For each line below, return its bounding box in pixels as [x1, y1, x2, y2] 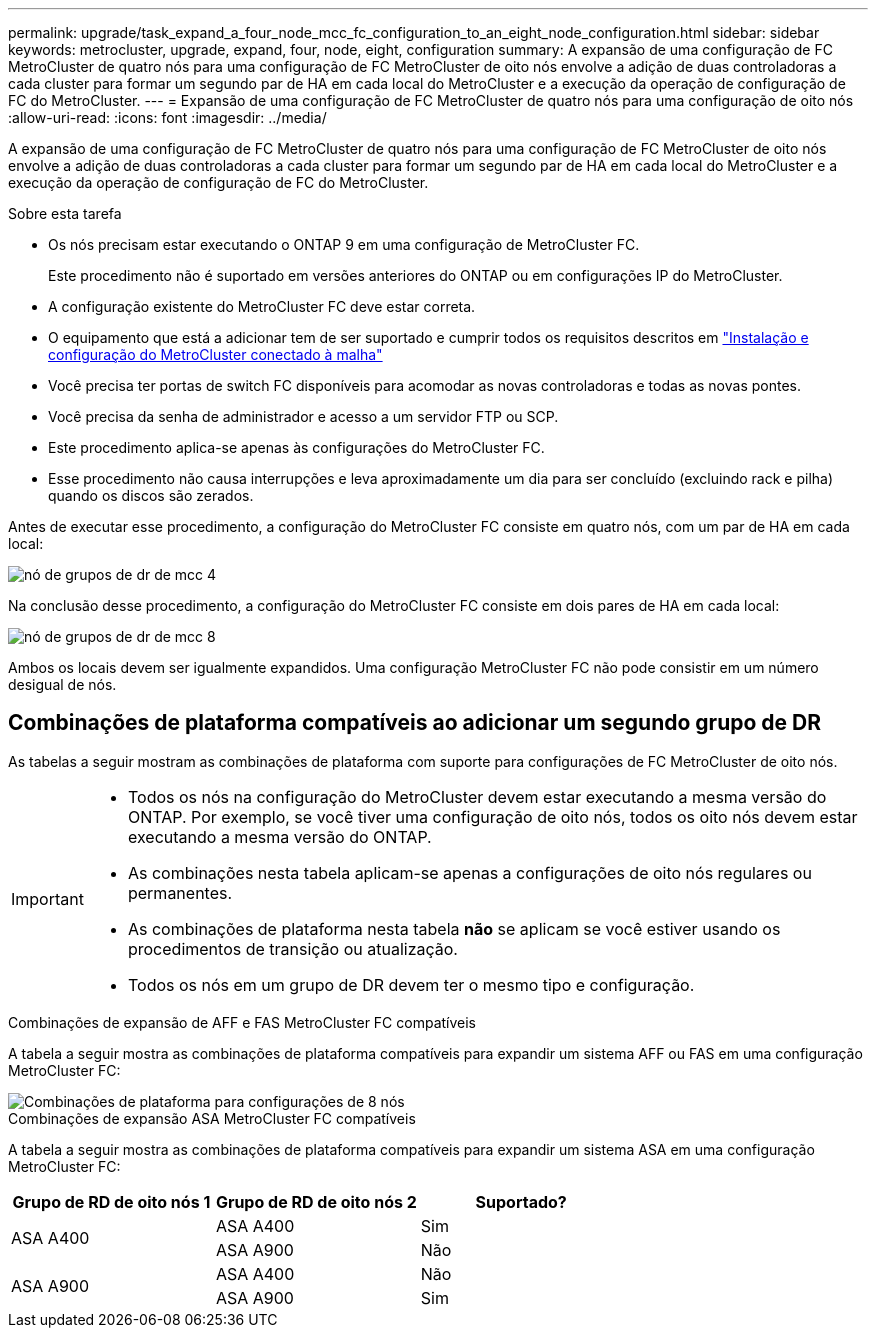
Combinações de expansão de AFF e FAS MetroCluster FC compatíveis [8, 1013, 477, 1031]
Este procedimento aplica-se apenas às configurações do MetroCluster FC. [48, 439, 545, 456]
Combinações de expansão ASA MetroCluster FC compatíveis [8, 1109, 416, 1127]
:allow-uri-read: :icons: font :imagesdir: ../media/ [8, 109, 327, 126]
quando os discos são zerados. [48, 487, 254, 504]
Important [11, 888, 84, 909]
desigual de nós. [8, 676, 117, 693]
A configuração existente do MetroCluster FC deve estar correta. [48, 298, 476, 315]
